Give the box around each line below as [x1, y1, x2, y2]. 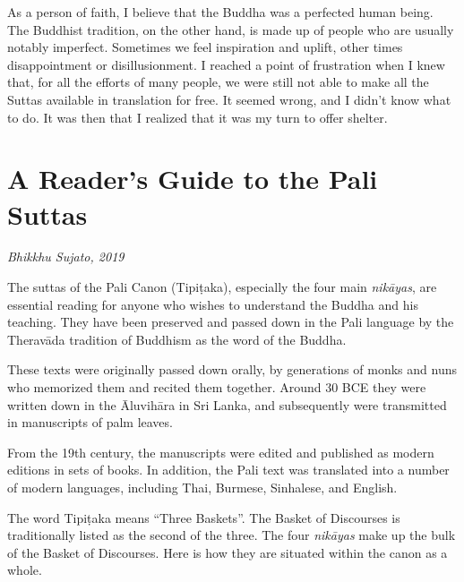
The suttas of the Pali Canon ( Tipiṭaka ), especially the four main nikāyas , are [7, 278, 437, 296]
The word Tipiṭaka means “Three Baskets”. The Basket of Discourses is [7, 508, 400, 526]
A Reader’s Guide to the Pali [7, 160, 378, 197]
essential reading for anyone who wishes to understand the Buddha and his [7, 295, 418, 313]
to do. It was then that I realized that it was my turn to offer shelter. [7, 107, 388, 126]
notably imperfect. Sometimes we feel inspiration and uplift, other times [7, 38, 403, 56]
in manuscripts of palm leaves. [7, 413, 173, 432]
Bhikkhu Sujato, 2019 [7, 247, 125, 266]
